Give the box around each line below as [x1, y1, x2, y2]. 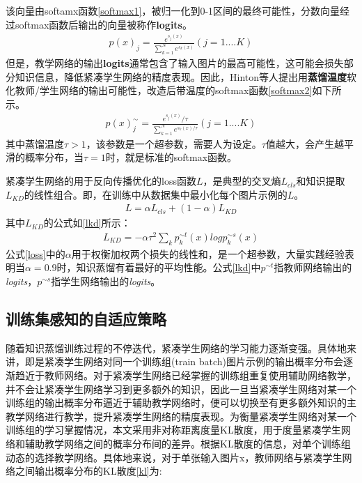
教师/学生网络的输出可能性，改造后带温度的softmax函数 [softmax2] [15, 83, 313, 98]
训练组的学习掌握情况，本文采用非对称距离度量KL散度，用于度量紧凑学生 [6, 422, 341, 437]
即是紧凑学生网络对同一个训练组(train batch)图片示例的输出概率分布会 [24, 354, 343, 369]
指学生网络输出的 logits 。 [51, 273, 161, 288]
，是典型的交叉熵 [203, 174, 281, 188]
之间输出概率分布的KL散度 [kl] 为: [15, 463, 162, 478]
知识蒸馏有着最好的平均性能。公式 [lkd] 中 [76, 260, 261, 275]
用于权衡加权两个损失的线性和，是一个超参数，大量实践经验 [71, 246, 345, 261]
